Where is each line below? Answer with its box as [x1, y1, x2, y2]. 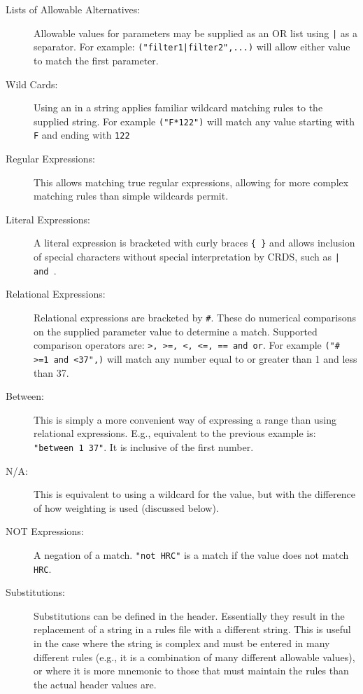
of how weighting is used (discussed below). [34, 500, 219, 515]
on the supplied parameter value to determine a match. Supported [34, 324, 318, 338]
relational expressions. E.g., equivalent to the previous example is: [34, 426, 316, 440]
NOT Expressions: [6, 524, 84, 539]
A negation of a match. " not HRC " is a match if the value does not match [34, 547, 349, 562]
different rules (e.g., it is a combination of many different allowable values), [34, 649, 355, 664]
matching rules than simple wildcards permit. [34, 188, 229, 203]
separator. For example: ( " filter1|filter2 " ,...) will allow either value [34, 39, 350, 54]
